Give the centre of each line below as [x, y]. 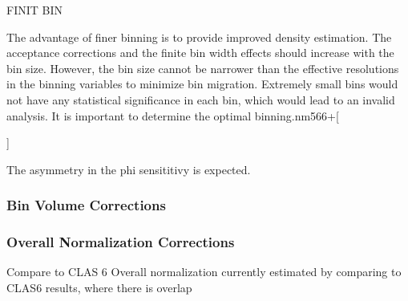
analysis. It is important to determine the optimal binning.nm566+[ [173, 115]
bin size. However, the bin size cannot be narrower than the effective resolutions [203, 68]
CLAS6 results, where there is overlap [99, 287]
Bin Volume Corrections [86, 205]
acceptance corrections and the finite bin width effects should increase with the [200, 53]
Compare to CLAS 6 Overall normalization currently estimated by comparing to [204, 272]
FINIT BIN [34, 10]
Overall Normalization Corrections [121, 242]
